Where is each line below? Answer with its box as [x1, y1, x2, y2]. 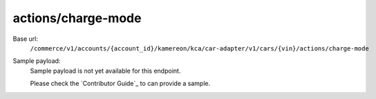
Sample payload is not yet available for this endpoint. [30, 66, 181, 75]
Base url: [12, 35, 38, 43]
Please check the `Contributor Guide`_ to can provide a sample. [30, 80, 211, 88]
